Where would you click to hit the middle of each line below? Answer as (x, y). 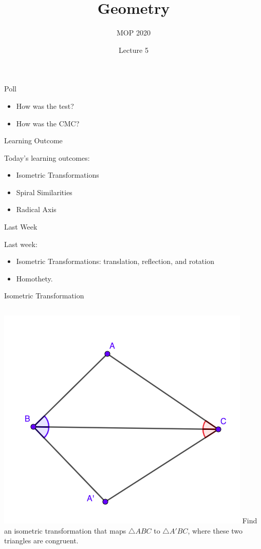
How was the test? (45, 106)
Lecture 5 (134, 50)
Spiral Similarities (44, 192)
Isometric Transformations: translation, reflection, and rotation (115, 261)
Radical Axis (36, 209)
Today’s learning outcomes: (47, 157)
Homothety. (34, 278)
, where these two (215, 530)
